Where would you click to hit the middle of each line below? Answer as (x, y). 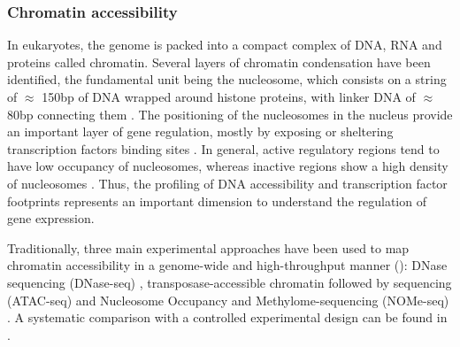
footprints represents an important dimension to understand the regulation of (217, 200)
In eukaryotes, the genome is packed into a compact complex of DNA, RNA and (225, 45)
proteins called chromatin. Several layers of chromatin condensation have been (219, 62)
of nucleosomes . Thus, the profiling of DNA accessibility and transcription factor (227, 183)
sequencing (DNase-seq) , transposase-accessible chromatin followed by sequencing (230, 282)
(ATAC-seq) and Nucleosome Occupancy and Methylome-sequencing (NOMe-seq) (228, 300)
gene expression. (51, 218)
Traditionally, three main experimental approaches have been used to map (208, 247)
